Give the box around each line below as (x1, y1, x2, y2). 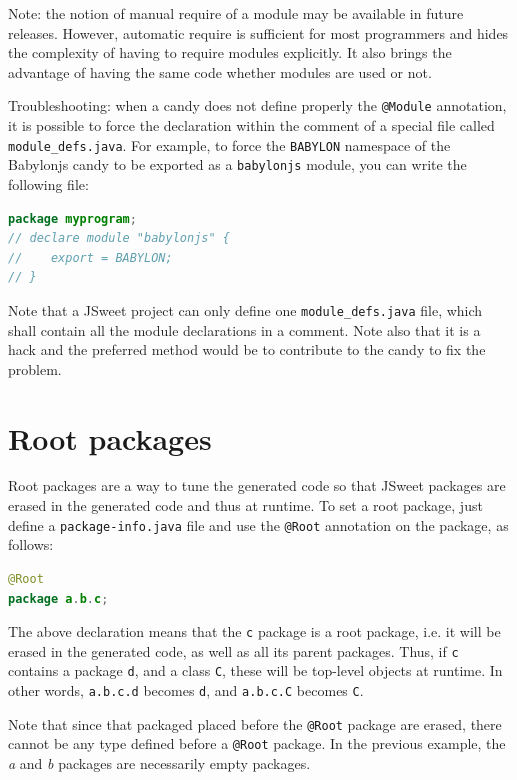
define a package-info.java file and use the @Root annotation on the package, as (8, 514, 509, 535)
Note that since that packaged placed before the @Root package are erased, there (8, 713, 502, 734)
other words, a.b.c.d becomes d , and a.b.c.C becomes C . (8, 680, 364, 701)
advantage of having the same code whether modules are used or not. (8, 61, 432, 82)
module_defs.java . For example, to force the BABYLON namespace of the (8, 134, 451, 155)
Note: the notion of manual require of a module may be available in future (8, 3, 464, 23)
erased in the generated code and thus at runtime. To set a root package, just (8, 495, 483, 516)
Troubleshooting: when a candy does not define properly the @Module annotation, (8, 95, 507, 116)
